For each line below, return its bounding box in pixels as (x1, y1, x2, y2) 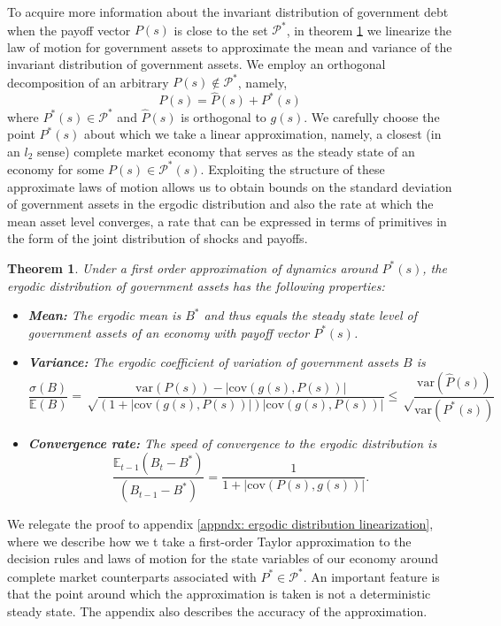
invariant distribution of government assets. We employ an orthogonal (7, 55, 386, 73)
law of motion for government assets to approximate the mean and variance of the (7, 37, 452, 56)
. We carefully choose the (304, 107, 440, 126)
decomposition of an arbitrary (7, 73, 169, 91)
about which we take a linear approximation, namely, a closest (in (83, 125, 442, 143)
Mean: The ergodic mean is (27, 306, 181, 324)
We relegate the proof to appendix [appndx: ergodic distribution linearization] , (7, 515, 434, 533)
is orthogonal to (181, 107, 266, 126)
